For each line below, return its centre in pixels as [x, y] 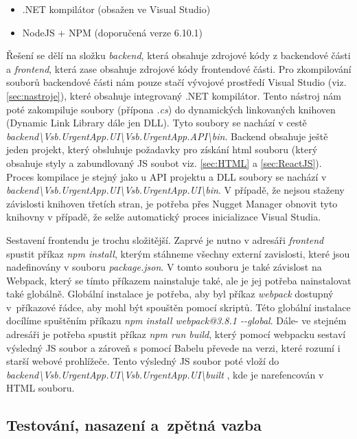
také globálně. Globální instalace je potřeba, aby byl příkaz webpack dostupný [170, 294]
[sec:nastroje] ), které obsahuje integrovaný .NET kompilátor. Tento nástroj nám [174, 95]
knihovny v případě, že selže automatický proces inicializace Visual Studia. [164, 217]
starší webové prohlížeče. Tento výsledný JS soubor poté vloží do [143, 361]
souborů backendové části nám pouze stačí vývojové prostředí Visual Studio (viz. [176, 82]
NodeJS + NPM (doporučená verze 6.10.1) [113, 32]
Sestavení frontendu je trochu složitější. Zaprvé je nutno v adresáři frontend [165, 239]
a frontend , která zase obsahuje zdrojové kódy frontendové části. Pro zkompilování [179, 68]
